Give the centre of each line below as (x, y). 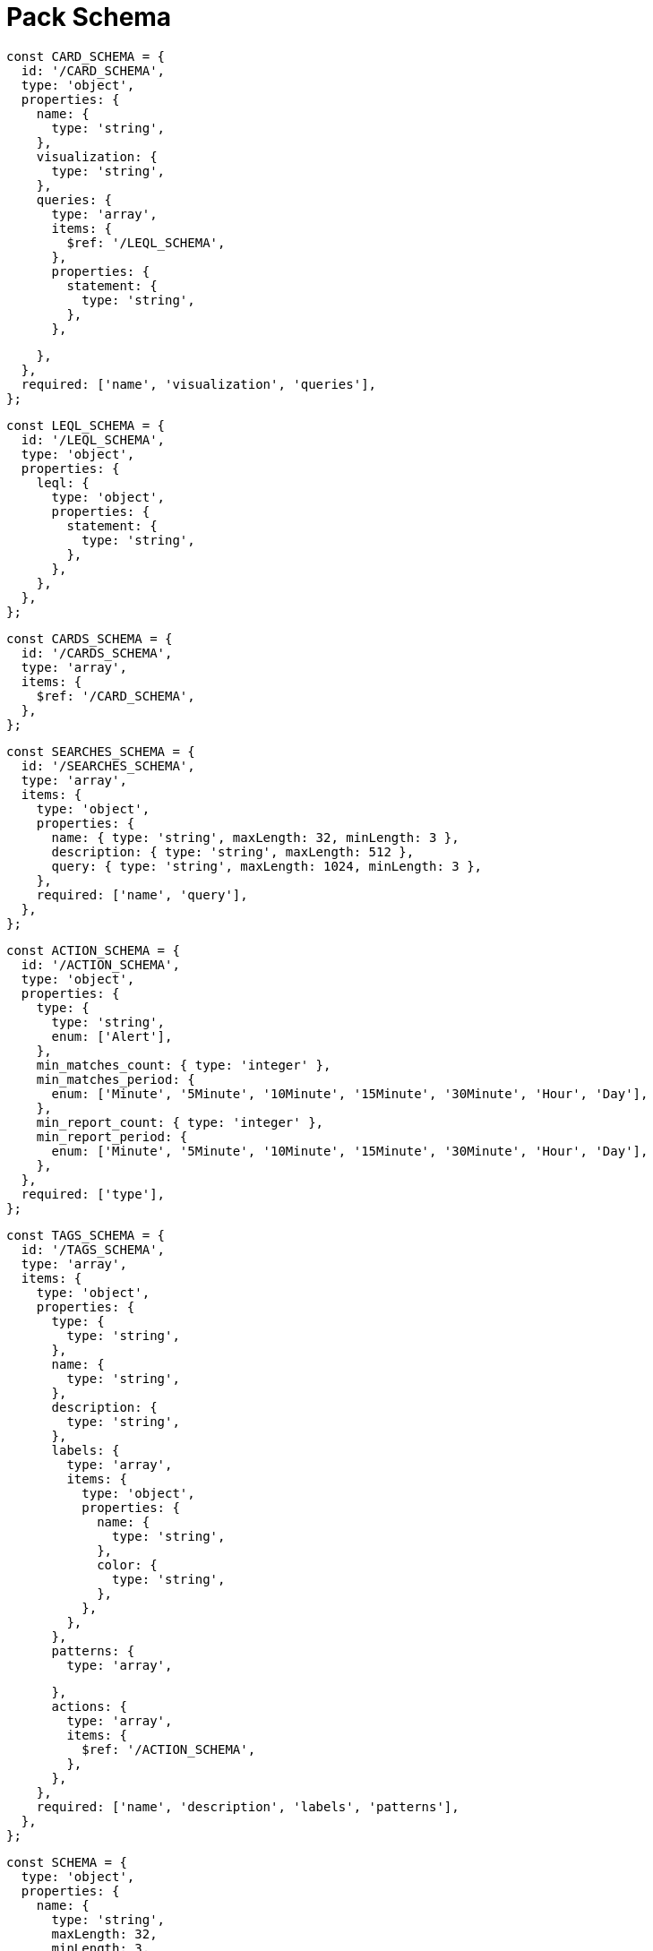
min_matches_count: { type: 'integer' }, (184, 1065)
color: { (127, 1564)
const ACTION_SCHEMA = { (93, 950)
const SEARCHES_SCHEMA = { (101, 751)
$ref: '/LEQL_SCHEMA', (146, 242)
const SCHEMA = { (67, 1862)
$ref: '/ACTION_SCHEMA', (169, 1749)
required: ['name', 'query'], (142, 894)
